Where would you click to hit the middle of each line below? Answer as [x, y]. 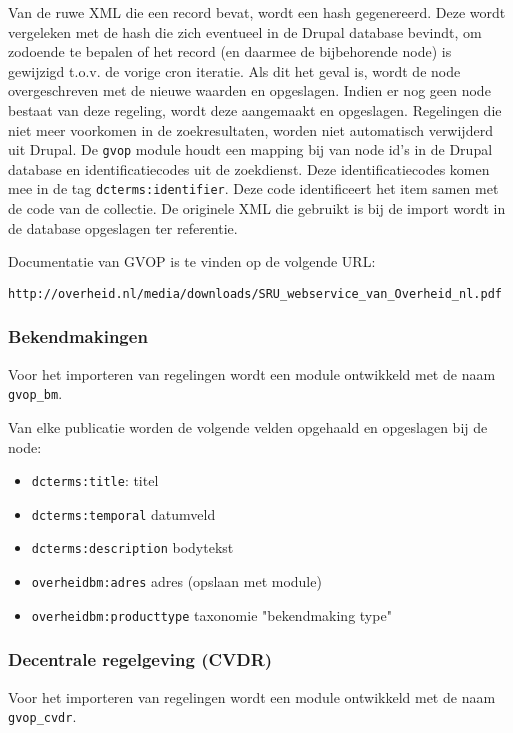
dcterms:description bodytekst [132, 547]
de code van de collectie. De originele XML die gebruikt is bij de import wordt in [257, 208]
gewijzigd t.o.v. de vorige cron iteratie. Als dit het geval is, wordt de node [234, 70]
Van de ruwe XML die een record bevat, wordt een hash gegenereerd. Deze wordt [257, 12]
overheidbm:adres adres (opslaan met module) [176, 581]
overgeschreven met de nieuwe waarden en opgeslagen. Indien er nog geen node [249, 90]
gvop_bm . [35, 393]
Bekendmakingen [78, 336]
